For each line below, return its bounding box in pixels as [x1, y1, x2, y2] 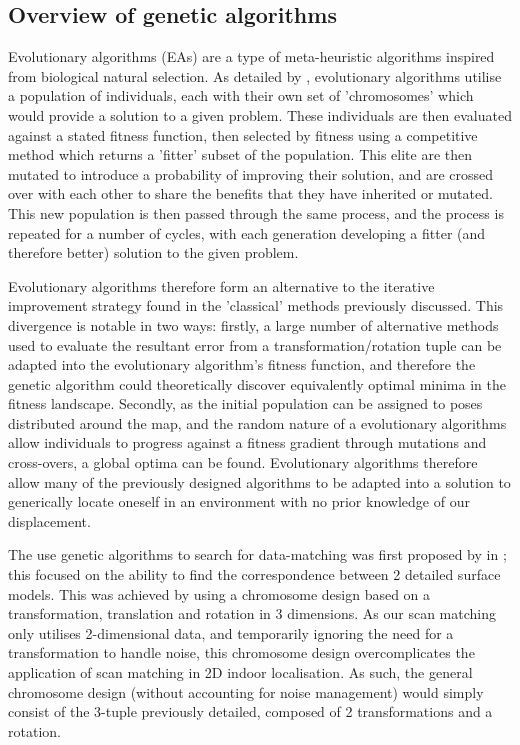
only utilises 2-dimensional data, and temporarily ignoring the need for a [8, 622, 454, 643]
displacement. [8, 510, 91, 531]
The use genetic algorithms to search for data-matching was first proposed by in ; [8, 544, 507, 565]
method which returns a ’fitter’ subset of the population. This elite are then [8, 144, 473, 165]
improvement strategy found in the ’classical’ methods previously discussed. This [8, 295, 504, 316]
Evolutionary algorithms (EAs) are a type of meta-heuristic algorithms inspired [8, 46, 495, 67]
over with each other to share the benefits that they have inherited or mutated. [8, 183, 493, 204]
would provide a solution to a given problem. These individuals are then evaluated [8, 104, 512, 125]
